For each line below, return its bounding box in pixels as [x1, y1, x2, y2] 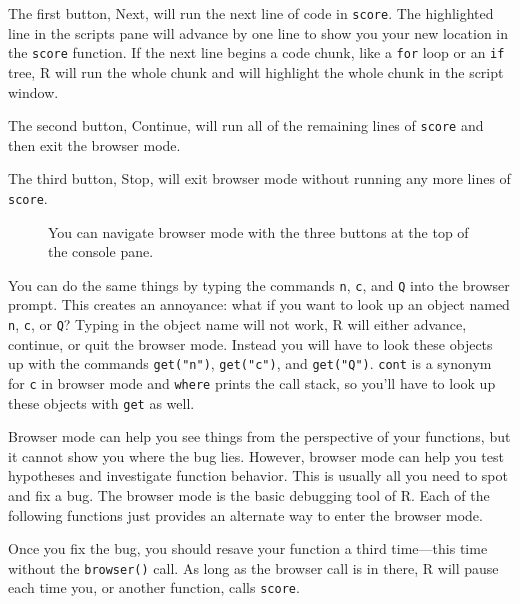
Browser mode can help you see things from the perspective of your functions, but [8, 426, 511, 447]
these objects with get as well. [8, 392, 195, 413]
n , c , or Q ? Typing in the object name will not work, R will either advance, [8, 314, 467, 335]
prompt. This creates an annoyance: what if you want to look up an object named [8, 294, 510, 315]
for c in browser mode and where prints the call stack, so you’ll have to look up [8, 372, 496, 393]
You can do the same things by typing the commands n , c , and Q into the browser [8, 274, 510, 295]
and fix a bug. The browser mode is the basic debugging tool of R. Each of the [8, 485, 490, 506]
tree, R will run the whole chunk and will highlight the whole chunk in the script [8, 61, 504, 82]
